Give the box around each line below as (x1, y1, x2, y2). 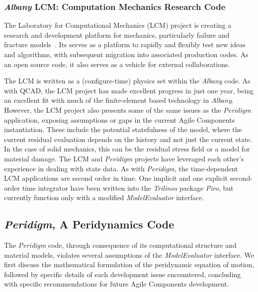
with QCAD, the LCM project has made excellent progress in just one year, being (4, 85, 254, 95)
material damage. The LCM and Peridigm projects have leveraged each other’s (4, 153, 244, 163)
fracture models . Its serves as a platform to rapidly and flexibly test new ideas (4, 39, 246, 50)
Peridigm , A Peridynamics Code (4, 217, 174, 232)
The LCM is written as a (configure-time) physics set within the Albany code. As (4, 75, 251, 86)
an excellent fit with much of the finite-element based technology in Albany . (4, 95, 234, 105)
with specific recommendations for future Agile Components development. (4, 279, 229, 289)
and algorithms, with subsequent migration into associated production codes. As (4, 49, 249, 59)
